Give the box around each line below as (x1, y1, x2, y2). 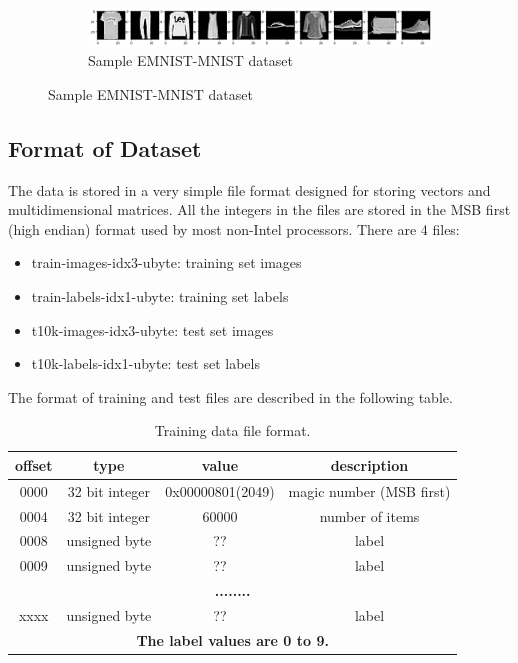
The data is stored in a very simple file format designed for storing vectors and (8, 179, 491, 200)
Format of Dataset (8, 132, 202, 163)
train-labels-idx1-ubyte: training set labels (31, 285, 289, 306)
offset (15, 454, 53, 475)
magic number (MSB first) (288, 480, 451, 501)
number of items (319, 505, 420, 526)
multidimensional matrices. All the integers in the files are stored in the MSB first (8, 199, 511, 220)
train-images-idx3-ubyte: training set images (31, 252, 302, 273)
